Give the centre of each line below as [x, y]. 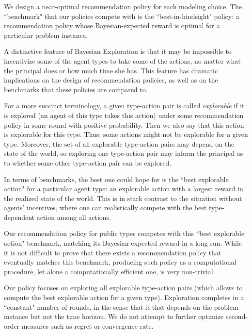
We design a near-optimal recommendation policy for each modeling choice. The [123, 6]
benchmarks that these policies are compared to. [76, 89]
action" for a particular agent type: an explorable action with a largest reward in [124, 189]
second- [237, 316]
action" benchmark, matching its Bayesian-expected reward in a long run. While [123, 243]
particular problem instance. [46, 35]
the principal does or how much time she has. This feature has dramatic [111, 70]
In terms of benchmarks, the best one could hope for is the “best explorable [116, 179]
